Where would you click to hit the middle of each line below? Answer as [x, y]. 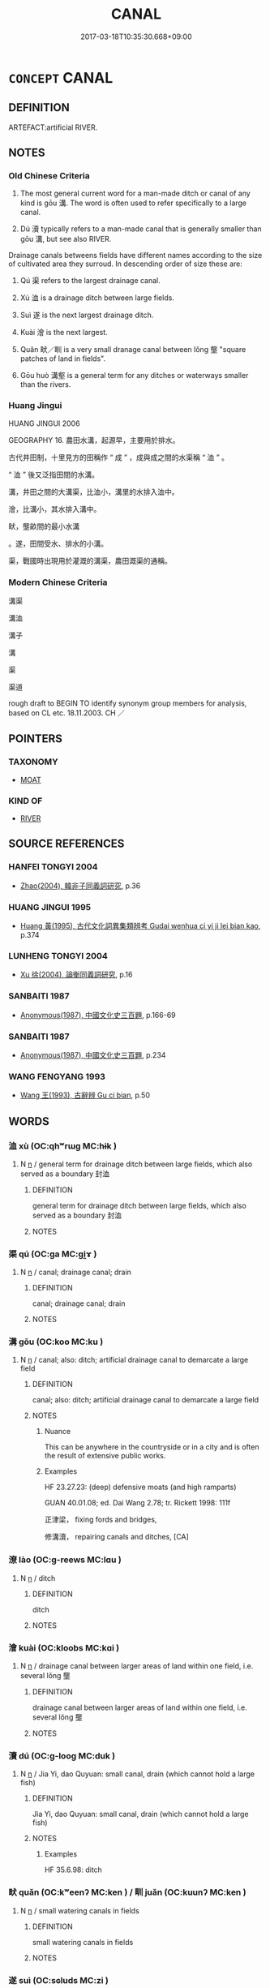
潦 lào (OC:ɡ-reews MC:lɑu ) [65, 1560]
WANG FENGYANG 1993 [57, 1076]
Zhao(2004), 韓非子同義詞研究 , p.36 [80, 886]
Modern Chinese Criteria [58, 582]
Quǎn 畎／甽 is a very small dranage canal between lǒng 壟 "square [133, 350]
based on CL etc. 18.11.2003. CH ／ [67, 713]
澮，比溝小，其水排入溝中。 [55, 509]
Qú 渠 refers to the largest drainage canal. [90, 281]
